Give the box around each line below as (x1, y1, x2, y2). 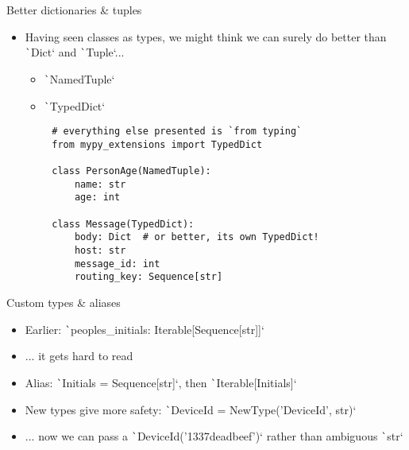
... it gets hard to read (25, 347, 133, 364)
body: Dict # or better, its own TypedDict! (74, 231, 319, 243)
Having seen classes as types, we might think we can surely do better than (25, 28, 387, 45)
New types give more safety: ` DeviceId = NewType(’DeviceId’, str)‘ (25, 401, 357, 417)
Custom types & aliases (6, 294, 121, 311)
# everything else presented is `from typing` (52, 126, 303, 138)
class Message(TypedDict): (52, 218, 195, 230)
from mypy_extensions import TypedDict (52, 138, 263, 150)
